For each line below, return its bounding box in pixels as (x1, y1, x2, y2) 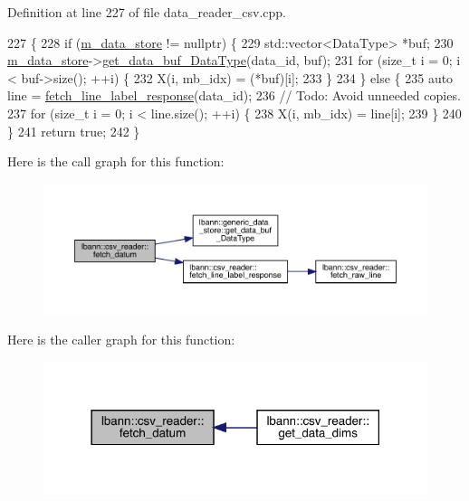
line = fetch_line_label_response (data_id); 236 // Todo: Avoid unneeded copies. (7, 86, 461, 105)
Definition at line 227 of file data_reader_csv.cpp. (7, 3, 286, 21)
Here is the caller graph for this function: (7, 330, 235, 349)
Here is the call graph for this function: (7, 152, 225, 171)
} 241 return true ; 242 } (7, 121, 140, 140)
